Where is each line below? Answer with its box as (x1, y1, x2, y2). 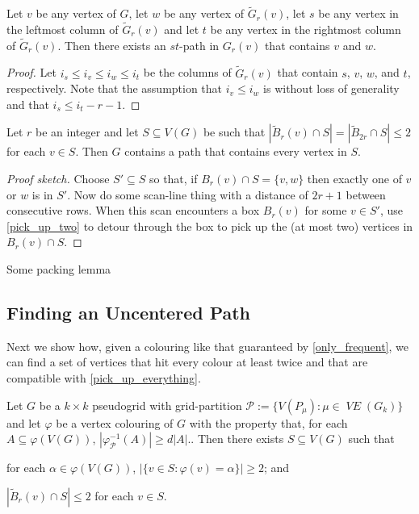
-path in (179, 36, 220, 53)
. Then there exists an (57, 36, 166, 53)
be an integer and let (36, 123, 139, 140)
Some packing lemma (6, 261, 111, 277)
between (346, 186, 386, 203)
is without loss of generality (263, 80, 400, 97)
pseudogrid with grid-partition (92, 396, 242, 413)
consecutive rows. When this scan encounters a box (6, 202, 260, 219)
